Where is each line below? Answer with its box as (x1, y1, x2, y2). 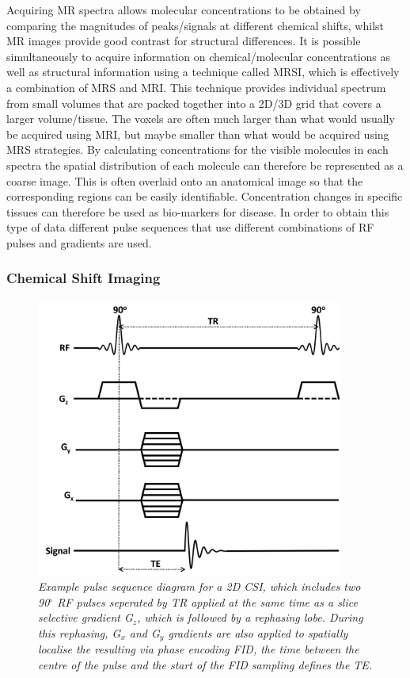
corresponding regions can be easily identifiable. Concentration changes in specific (6, 188, 403, 205)
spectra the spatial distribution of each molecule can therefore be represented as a (6, 156, 404, 173)
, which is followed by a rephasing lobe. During (137, 609, 363, 626)
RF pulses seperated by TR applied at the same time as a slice (57, 593, 358, 610)
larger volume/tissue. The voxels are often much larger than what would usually (6, 110, 395, 127)
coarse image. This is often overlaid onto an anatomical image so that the (6, 172, 363, 189)
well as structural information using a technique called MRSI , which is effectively (6, 63, 400, 80)
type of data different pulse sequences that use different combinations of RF (6, 219, 374, 236)
